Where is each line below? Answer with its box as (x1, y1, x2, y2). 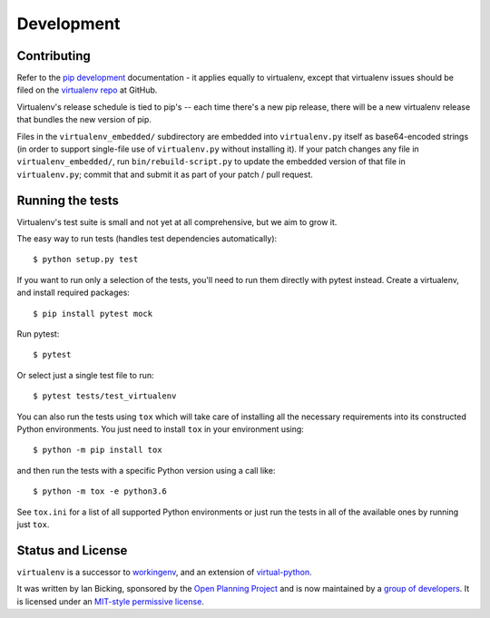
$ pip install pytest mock (33, 309, 153, 319)
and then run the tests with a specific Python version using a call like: (16, 465, 276, 476)
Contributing (16, 48, 91, 64)
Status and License (16, 543, 128, 558)
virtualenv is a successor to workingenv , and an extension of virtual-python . (16, 566, 312, 577)
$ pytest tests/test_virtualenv (33, 391, 177, 401)
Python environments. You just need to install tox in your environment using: (16, 424, 304, 435)
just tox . (16, 518, 50, 530)
